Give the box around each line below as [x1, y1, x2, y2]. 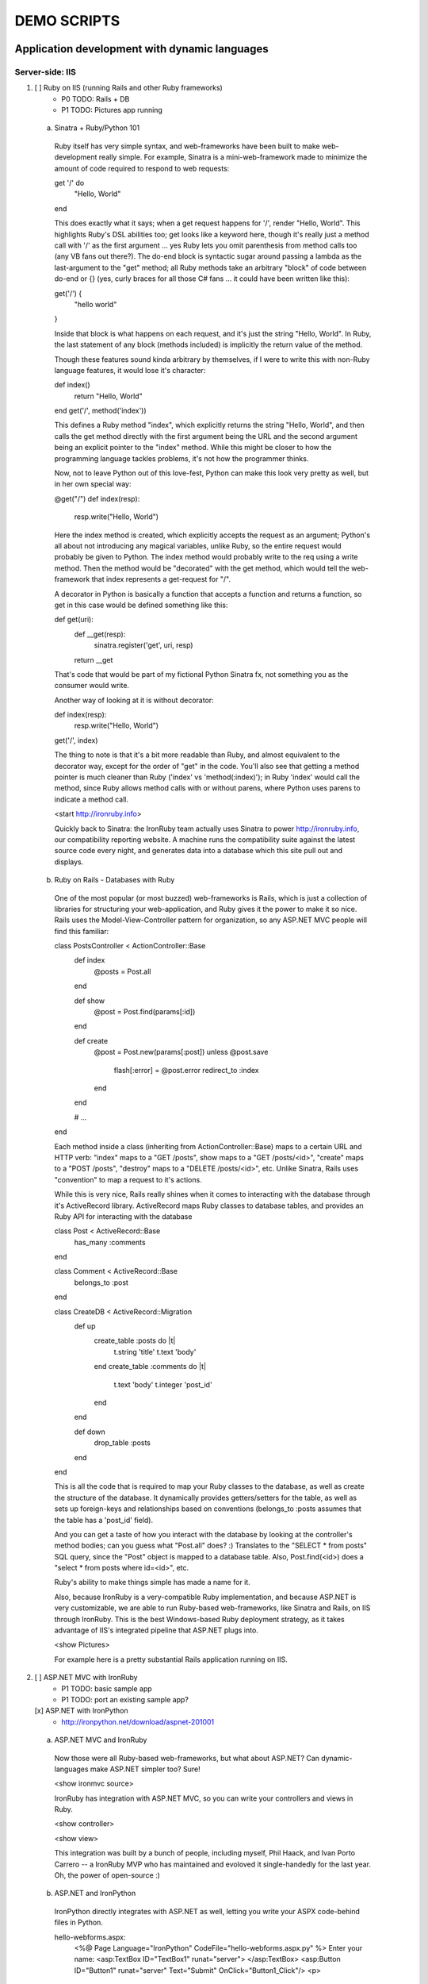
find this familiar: [54, 926, 109, 936]
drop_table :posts [94, 1438, 151, 1448]
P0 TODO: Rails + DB [61, 94, 130, 103]
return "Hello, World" [74, 391, 143, 401]
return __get [74, 655, 113, 664]
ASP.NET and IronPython [54, 1889, 136, 1898]
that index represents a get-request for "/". [91, 575, 231, 584]
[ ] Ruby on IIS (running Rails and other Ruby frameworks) [34, 83, 224, 93]
